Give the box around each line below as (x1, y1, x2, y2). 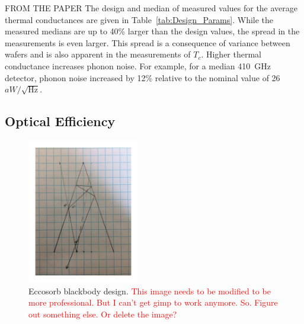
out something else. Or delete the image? (28, 307, 177, 320)
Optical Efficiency (5, 112, 116, 130)
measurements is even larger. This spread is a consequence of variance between (5, 36, 290, 49)
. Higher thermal (201, 48, 262, 60)
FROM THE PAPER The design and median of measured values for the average (5, 2, 298, 14)
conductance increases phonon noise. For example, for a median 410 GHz (5, 59, 271, 72)
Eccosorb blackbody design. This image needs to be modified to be (28, 284, 271, 297)
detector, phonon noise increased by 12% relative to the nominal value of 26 (5, 71, 280, 84)
